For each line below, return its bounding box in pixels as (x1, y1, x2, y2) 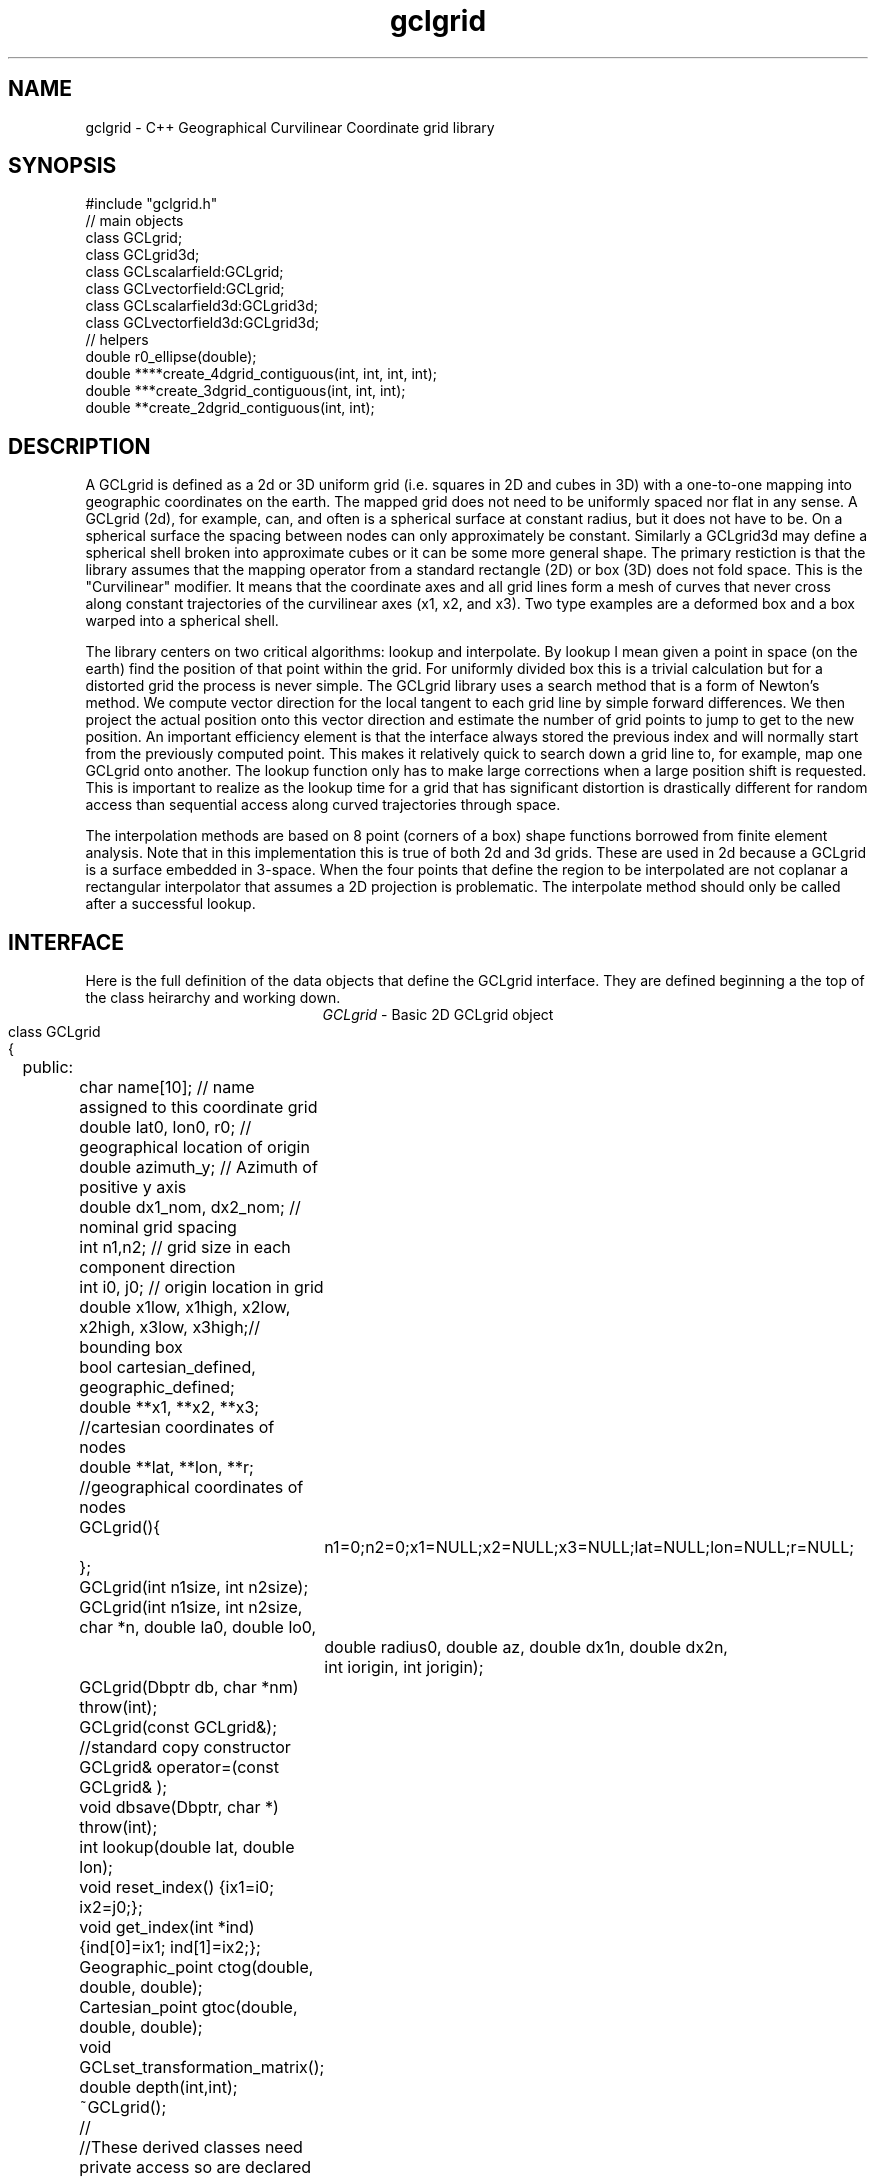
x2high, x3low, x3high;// (79, 1317, 260, 1338)
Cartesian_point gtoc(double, (79, 1997, 298, 2018)
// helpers (85, 331, 149, 349)
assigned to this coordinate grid (79, 1097, 318, 1118)
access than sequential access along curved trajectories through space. (85, 796, 561, 814)
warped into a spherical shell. (85, 612, 279, 630)
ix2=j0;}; (79, 1897, 143, 1918)
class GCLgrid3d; (85, 246, 200, 264)
